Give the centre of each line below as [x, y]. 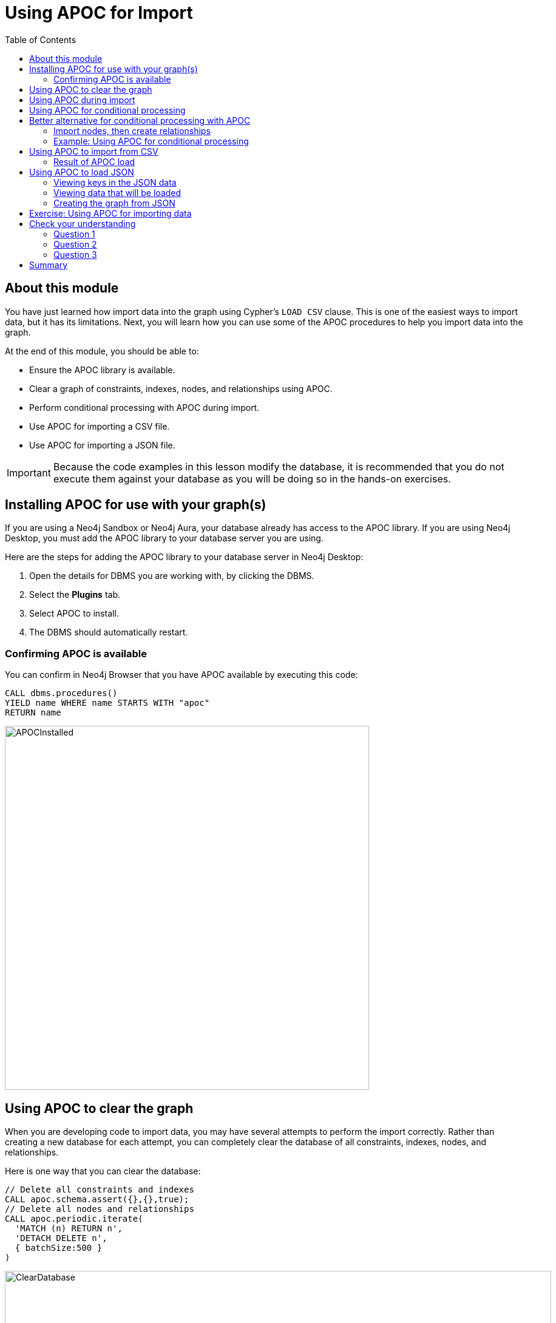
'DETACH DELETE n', [61, 1238]
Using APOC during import [82, 100]
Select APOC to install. [74, 614]
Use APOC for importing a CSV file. [100, 426]
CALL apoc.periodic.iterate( [74, 1219]
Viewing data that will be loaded [117, 192]
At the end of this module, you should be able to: [102, 351]
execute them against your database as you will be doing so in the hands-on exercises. [252, 479]
